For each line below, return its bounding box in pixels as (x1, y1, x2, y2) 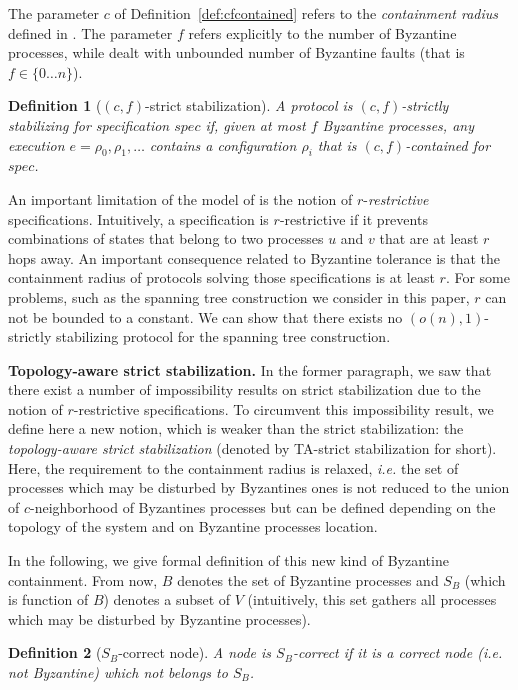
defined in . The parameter (8, 22, 173, 43)
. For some (445, 267, 510, 288)
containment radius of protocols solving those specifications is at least (8, 267, 435, 288)
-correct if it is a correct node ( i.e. (292, 642, 503, 663)
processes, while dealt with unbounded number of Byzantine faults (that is (8, 42, 465, 63)
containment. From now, (8, 569, 158, 590)
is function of (8, 589, 89, 610)
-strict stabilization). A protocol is (144, 95, 353, 116)
